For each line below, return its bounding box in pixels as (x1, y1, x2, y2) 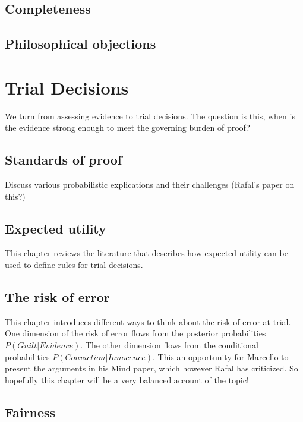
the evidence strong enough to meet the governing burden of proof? (5, 121, 250, 134)
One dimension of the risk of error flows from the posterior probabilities (5, 327, 266, 339)
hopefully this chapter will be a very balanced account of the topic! (5, 373, 249, 386)
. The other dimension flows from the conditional (80, 339, 258, 351)
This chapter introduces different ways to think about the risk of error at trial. (5, 315, 291, 327)
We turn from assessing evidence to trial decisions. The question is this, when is (5, 109, 295, 122)
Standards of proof (5, 150, 122, 169)
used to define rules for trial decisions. (5, 259, 143, 271)
